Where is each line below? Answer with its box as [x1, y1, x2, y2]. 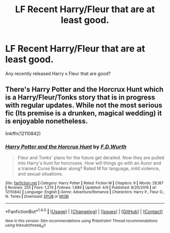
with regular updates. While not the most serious [5, 101, 162, 110]
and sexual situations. [17, 171, 63, 177]
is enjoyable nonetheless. [5, 117, 88, 125]
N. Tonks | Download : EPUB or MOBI [5, 194, 69, 199]
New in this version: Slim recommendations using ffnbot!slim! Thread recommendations [5, 218, 158, 223]
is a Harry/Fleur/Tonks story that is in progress [5, 93, 155, 102]
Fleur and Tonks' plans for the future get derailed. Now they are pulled [17, 155, 164, 161]
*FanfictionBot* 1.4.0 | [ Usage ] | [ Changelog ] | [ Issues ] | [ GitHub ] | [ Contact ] [5, 208, 163, 214]
